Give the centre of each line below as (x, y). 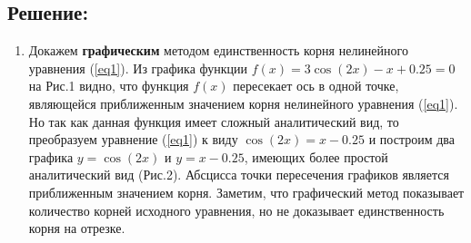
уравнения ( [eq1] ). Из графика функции (138, 68)
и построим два (411, 139)
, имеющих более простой (316, 156)
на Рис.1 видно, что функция (109, 86)
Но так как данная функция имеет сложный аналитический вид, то (214, 121)
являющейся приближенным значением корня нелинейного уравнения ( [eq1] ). (243, 103)
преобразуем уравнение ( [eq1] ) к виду (133, 139)
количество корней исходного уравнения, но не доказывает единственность (236, 210)
